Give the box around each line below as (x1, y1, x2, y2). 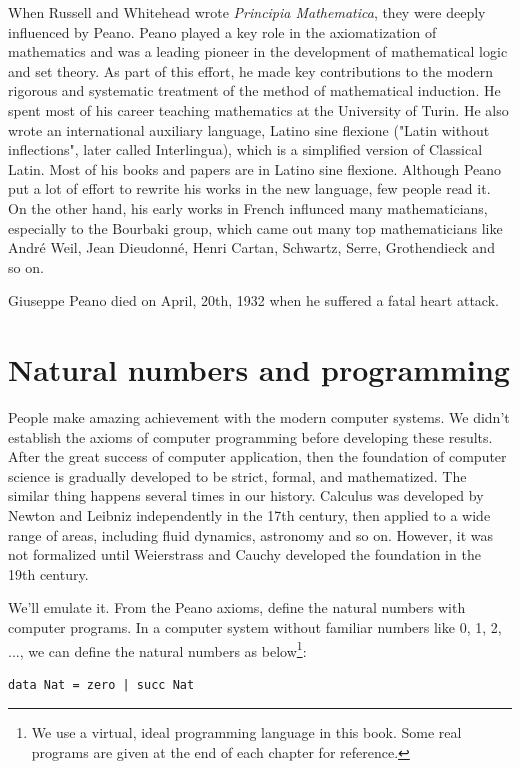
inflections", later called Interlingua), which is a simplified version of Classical (8, 139, 483, 160)
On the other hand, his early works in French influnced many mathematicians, (8, 197, 488, 218)
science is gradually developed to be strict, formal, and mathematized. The (8, 465, 467, 486)
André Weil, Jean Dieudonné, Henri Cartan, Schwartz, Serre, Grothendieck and (8, 237, 495, 258)
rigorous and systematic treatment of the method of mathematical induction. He (8, 80, 501, 101)
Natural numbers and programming (8, 349, 510, 390)
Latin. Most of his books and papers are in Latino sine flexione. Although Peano (8, 158, 502, 179)
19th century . (8, 563, 89, 584)
